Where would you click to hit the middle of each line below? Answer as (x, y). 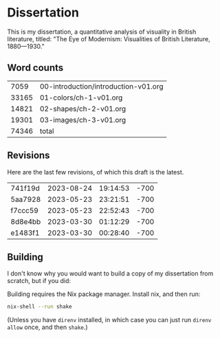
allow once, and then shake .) (47, 327)
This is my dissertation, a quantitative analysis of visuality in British (102, 32)
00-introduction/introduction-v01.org (101, 86)
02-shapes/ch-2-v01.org (83, 109)
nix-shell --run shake (40, 307)
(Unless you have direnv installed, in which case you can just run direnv (109, 320)
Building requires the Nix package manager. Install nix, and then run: (104, 294)
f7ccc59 (25, 210)
